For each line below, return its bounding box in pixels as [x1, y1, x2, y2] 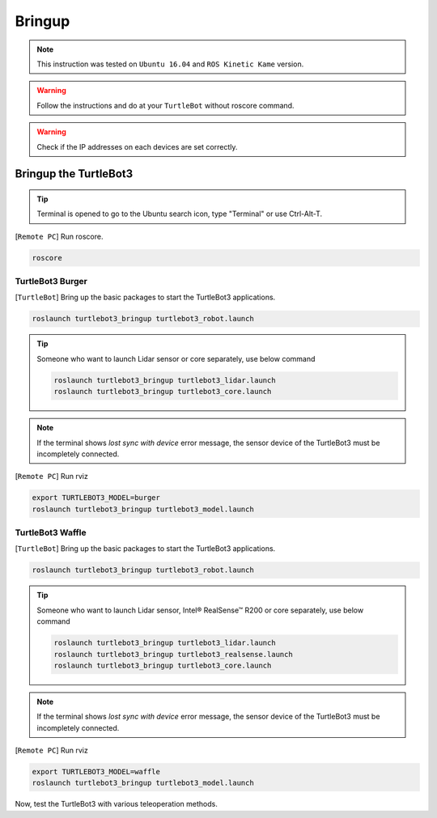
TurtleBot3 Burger [15, 276, 88, 287]
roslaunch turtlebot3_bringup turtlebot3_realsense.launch [53, 650, 293, 659]
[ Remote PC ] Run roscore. [15, 231, 104, 241]
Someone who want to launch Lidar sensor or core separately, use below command [36, 354, 316, 363]
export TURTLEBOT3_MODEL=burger [32, 494, 161, 502]
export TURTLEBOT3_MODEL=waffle [32, 767, 161, 777]
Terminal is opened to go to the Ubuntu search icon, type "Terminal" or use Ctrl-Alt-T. [36, 209, 323, 218]
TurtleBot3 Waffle [15, 527, 87, 538]
